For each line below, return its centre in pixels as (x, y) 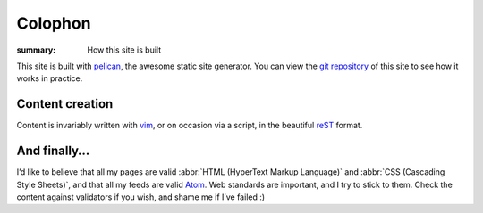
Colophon (54, 23)
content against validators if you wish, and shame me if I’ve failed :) (141, 197)
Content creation (65, 104)
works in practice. (50, 78)
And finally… (53, 151)
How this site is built (124, 50)
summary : (36, 50)
